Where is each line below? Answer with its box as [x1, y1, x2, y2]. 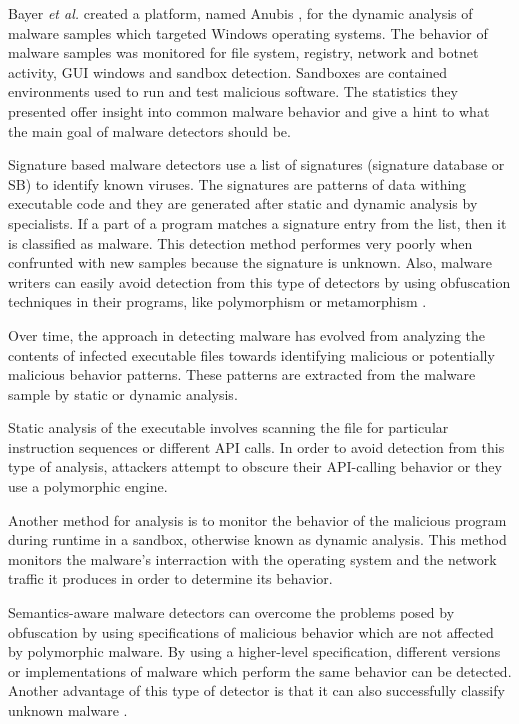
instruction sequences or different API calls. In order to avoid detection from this [8, 436, 505, 457]
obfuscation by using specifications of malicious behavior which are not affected [8, 621, 494, 642]
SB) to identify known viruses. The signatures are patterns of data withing [8, 173, 467, 194]
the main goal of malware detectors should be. [8, 120, 291, 141]
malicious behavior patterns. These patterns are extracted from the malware [8, 364, 476, 385]
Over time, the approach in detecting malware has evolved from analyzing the [8, 324, 485, 345]
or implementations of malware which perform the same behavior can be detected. [8, 660, 512, 681]
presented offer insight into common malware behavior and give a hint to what [8, 100, 490, 121]
